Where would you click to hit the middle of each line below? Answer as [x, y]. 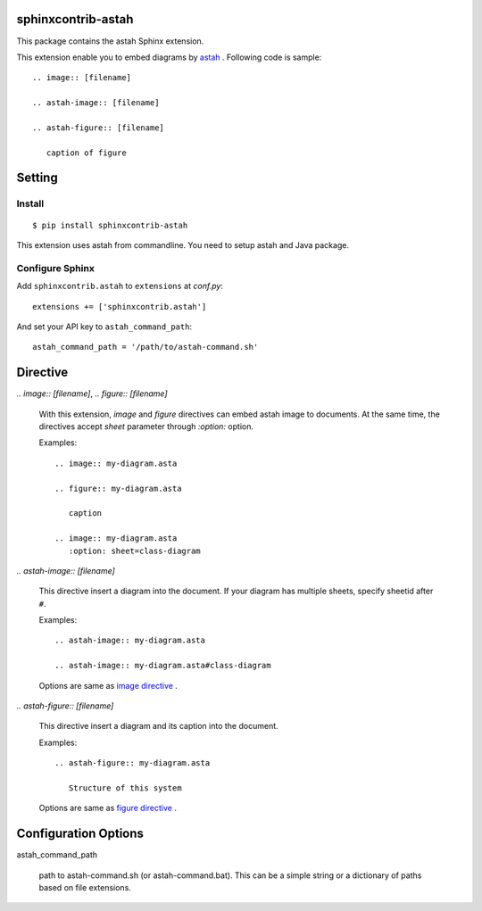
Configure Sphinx [56, 268]
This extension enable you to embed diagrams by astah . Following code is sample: [169, 57]
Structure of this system [125, 788]
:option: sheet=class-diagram [134, 551]
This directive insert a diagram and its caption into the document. [158, 726]
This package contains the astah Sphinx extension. [110, 41]
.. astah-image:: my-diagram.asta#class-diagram [163, 666]
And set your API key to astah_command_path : [104, 327]
